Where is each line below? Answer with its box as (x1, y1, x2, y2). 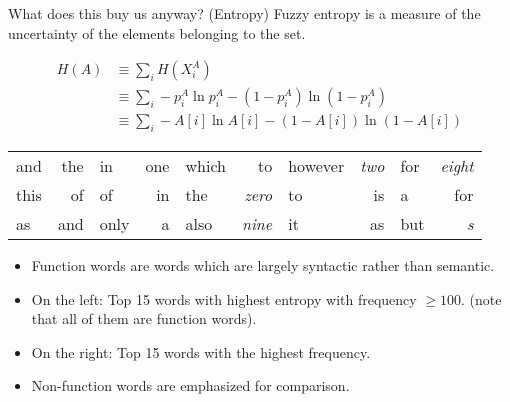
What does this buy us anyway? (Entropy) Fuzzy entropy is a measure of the (8, 3, 481, 23)
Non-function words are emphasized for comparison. (31, 375, 350, 396)
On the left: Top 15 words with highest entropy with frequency (31, 288, 417, 309)
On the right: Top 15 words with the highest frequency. (31, 341, 371, 362)
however (288, 154, 345, 178)
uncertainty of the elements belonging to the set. (8, 22, 306, 43)
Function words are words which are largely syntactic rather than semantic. (31, 255, 495, 276)
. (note (461, 288, 502, 309)
